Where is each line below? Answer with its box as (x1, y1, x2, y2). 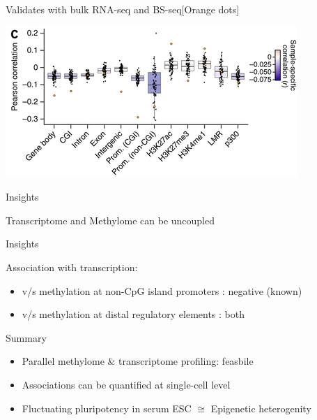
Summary (6, 330, 47, 345)
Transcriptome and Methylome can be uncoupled (6, 212, 215, 227)
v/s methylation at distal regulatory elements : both (22, 307, 245, 321)
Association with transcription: (6, 259, 138, 274)
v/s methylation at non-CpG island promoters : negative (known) (22, 283, 302, 298)
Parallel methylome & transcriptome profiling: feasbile (22, 354, 254, 368)
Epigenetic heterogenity (210, 400, 311, 415)
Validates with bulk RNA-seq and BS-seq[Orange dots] (6, 2, 240, 16)
